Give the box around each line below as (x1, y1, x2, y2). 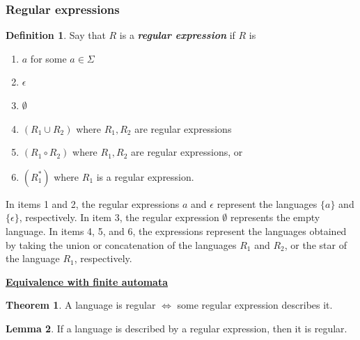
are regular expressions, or (131, 145, 243, 159)
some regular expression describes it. (177, 298, 333, 312)
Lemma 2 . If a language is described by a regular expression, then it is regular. (6, 321, 347, 335)
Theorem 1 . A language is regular (6, 298, 156, 312)
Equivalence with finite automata (6, 274, 169, 289)
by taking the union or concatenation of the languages (6, 237, 237, 252)
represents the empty (230, 210, 320, 225)
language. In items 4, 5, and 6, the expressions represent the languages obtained (6, 223, 347, 238)
